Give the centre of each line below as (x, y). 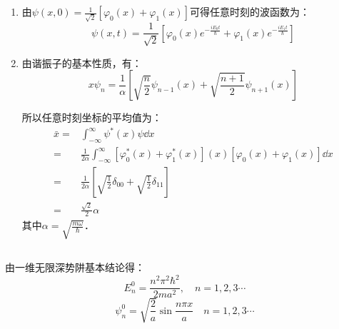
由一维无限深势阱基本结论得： (75, 267)
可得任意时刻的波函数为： (249, 12)
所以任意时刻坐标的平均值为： (92, 117)
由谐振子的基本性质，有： (82, 62)
